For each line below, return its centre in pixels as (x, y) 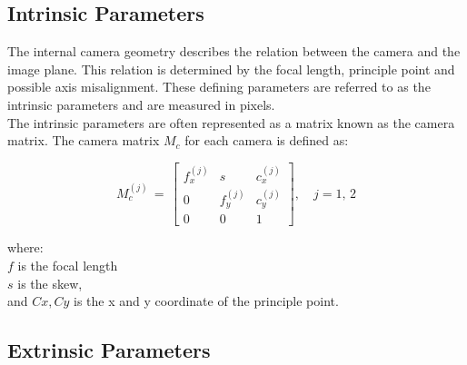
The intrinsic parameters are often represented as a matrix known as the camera (231, 122)
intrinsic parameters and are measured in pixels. (141, 104)
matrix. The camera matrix (84, 140)
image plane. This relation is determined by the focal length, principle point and (231, 69)
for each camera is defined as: (267, 140)
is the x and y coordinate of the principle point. (206, 301)
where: (25, 247)
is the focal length (68, 265)
